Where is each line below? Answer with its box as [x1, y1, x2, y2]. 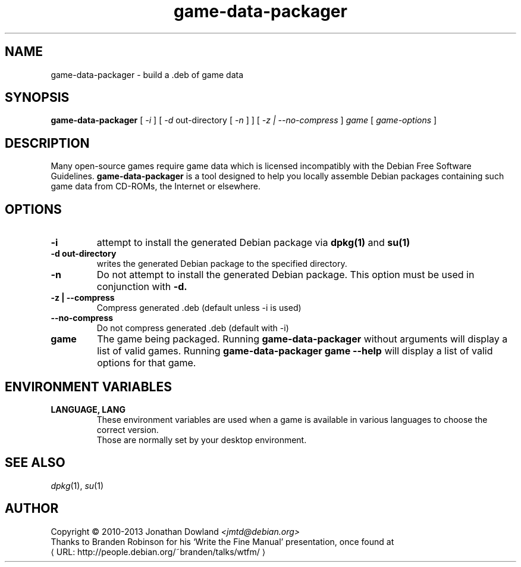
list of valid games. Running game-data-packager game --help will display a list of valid [97, 345, 493, 357]
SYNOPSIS [5, 90, 70, 105]
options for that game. [97, 357, 196, 369]
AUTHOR [5, 501, 59, 516]
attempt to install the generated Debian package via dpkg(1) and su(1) [96, 236, 410, 249]
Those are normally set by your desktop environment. [96, 434, 307, 445]
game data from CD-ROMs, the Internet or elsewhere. [51, 181, 261, 192]
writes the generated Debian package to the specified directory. [96, 258, 347, 269]
